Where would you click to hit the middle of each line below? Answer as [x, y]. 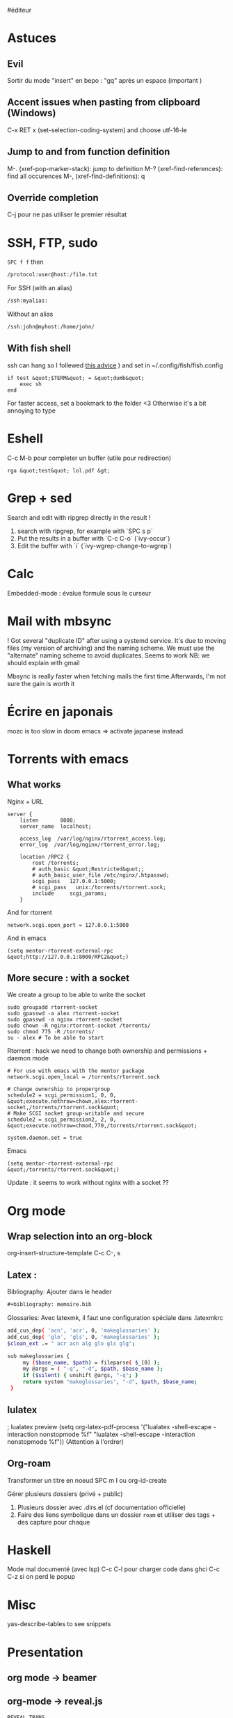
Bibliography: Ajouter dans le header [60, 1292]
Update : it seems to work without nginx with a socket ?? [88, 1183]
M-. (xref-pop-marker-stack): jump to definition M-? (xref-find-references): [115, 168]
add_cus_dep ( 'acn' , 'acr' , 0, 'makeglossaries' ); [83, 1330]
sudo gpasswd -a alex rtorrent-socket [63, 1014]
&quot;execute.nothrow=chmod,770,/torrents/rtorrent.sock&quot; [102, 1126]
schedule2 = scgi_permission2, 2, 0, [62, 1120]
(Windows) [32, 113]
